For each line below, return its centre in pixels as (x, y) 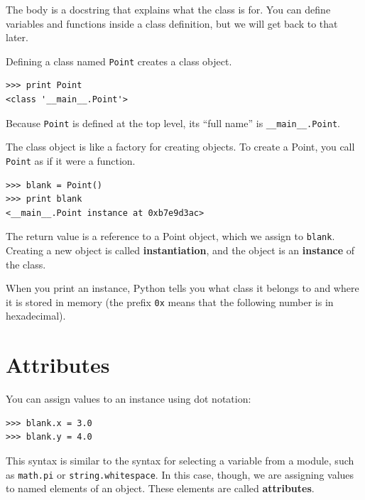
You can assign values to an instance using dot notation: (129, 399)
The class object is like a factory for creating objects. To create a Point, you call (180, 147)
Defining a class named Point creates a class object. (119, 61)
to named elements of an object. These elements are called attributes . (160, 488)
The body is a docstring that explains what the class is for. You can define (168, 9)
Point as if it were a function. (71, 160)
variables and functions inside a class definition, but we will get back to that (172, 23)
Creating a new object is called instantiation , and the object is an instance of (180, 250)
